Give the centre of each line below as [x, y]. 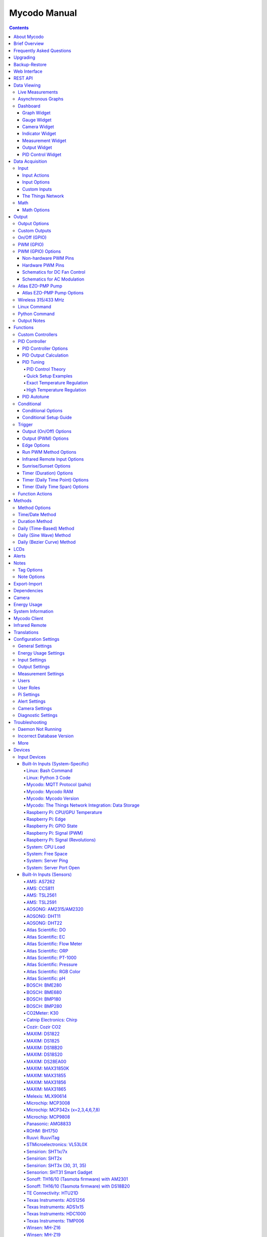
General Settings [35, 646]
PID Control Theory [46, 369]
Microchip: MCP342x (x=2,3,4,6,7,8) [63, 1110]
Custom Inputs [37, 189]
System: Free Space [47, 854]
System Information [34, 612]
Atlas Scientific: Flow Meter [54, 944]
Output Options [34, 224]
